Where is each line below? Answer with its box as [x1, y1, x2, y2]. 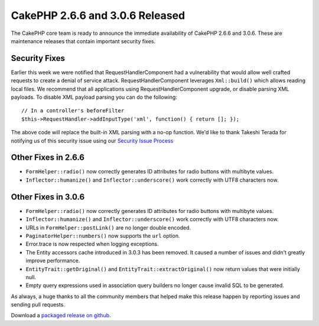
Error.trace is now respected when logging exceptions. [25, 240, 159, 248]
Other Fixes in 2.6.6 [11, 153, 85, 163]
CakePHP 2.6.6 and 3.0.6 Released [11, 9, 185, 22]
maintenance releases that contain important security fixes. [11, 37, 156, 44]
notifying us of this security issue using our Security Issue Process [11, 137, 174, 144]
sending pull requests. [11, 301, 65, 308]
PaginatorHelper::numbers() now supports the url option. [25, 232, 180, 239]
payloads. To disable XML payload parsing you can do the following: [11, 93, 177, 101]
